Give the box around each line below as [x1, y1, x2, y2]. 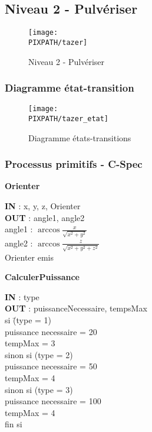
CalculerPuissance [5, 271, 80, 283]
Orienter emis [5, 251, 54, 263]
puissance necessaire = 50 [5, 360, 97, 372]
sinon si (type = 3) [5, 383, 73, 395]
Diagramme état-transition [5, 80, 134, 95]
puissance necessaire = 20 [5, 325, 97, 337]
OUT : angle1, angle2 [5, 211, 85, 223]
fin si [5, 418, 22, 430]
